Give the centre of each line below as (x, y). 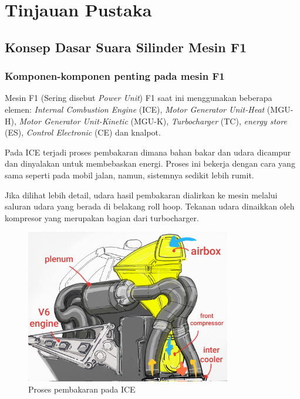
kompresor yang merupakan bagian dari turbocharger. (102, 217)
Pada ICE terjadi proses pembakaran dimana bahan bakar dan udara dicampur (148, 152)
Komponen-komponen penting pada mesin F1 (115, 76)
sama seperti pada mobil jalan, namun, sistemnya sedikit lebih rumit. (129, 175)
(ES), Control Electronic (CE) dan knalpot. (83, 132)
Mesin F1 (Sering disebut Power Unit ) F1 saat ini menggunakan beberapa (139, 98)
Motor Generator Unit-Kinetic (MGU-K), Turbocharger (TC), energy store (153, 121)
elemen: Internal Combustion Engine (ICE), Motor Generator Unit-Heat (135, 109)
